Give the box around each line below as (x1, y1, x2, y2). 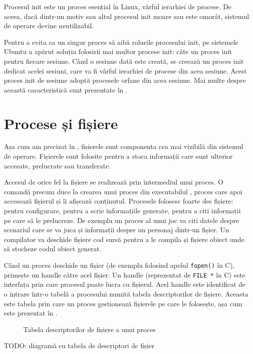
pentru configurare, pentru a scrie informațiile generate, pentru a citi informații (4, 205, 241, 216)
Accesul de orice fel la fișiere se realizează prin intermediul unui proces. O (4, 177, 223, 187)
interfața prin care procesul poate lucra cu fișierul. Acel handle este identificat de (4, 279, 246, 289)
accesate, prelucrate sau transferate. (4, 160, 111, 170)
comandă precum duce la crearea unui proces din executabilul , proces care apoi (4, 186, 242, 196)
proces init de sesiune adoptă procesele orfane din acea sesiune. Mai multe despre (4, 75, 246, 85)
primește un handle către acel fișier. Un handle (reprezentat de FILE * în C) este (4, 269, 246, 279)
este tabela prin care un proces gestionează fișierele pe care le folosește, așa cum (4, 298, 242, 308)
